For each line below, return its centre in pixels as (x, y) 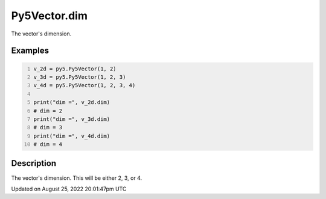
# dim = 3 (48, 127)
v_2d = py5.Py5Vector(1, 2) (75, 69)
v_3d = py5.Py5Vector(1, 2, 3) (80, 77)
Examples (30, 51)
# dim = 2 (48, 111)
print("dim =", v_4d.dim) (72, 136)
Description (34, 163)
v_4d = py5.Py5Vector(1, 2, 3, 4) (85, 85)
